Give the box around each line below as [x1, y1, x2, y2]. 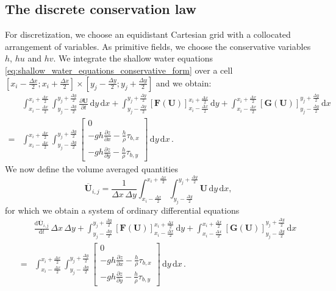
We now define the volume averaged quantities [5, 162, 178, 175]
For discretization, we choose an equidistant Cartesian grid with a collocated [5, 28, 291, 41]
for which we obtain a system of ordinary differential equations [5, 203, 240, 216]
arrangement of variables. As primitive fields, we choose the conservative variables [5, 40, 311, 52]
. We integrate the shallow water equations [53, 52, 213, 65]
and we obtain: [155, 76, 212, 89]
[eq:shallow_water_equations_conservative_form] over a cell [5, 63, 233, 76]
